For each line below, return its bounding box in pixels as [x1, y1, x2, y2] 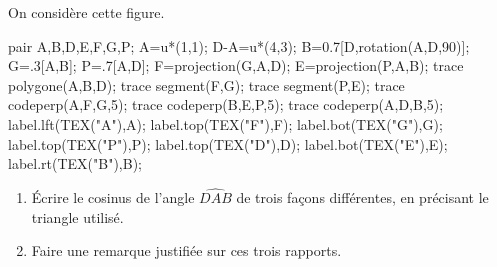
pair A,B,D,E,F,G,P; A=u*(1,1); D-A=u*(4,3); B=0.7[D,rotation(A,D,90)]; [8, 35, 470, 56]
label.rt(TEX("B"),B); [8, 153, 143, 174]
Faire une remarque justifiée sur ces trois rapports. [31, 240, 342, 261]
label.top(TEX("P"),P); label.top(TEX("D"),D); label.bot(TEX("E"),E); [8, 133, 448, 154]
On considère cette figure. [8, 2, 165, 22]
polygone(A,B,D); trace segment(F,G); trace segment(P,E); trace [8, 74, 405, 95]
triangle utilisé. [31, 206, 124, 227]
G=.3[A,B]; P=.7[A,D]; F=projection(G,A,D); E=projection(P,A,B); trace [8, 55, 464, 76]
